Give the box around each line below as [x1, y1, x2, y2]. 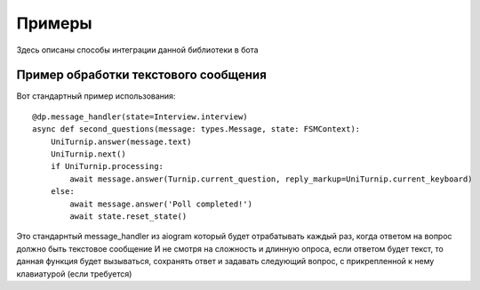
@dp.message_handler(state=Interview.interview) [32, 111, 248, 122]
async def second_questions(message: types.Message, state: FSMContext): [32, 125, 361, 134]
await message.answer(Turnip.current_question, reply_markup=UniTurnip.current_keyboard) [69, 173, 473, 184]
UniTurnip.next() [50, 149, 126, 159]
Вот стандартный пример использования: [16, 91, 176, 101]
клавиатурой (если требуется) [16, 268, 132, 279]
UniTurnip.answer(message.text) [50, 136, 192, 147]
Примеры [16, 13, 92, 33]
